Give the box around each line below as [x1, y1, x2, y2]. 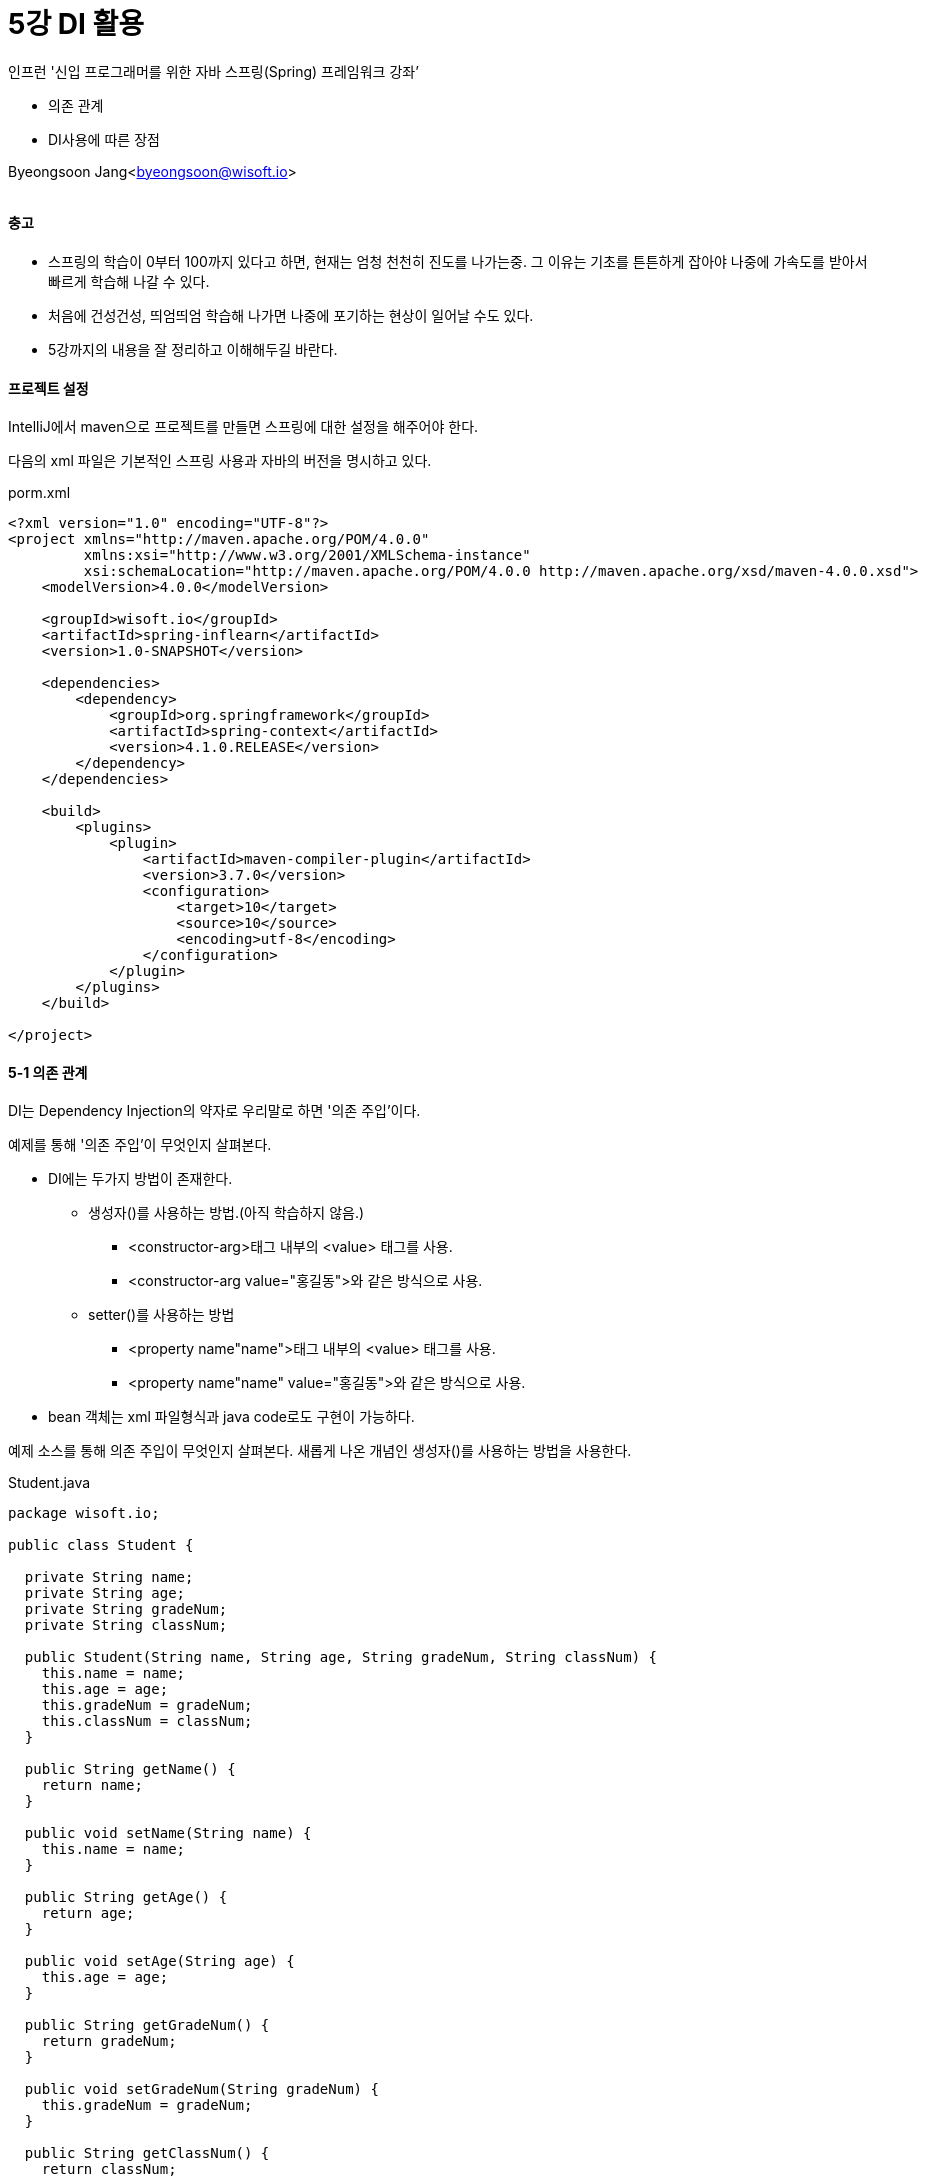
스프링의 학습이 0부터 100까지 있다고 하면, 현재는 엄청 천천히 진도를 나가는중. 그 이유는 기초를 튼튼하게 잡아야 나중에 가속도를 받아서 [48, 252, 868, 270]
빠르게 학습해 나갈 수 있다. [48, 272, 210, 290]
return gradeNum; [41, 2033, 177, 2050]
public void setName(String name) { [24, 1825, 312, 1842]
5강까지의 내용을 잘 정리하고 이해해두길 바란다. [48, 340, 338, 358]
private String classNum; [24, 1617, 228, 1634]
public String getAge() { [24, 1889, 228, 1906]
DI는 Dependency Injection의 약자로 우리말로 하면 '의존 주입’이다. [8, 1102, 421, 1120]
